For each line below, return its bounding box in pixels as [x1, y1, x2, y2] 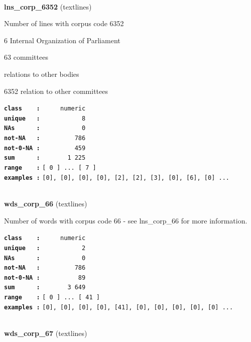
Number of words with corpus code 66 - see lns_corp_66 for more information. [4, 215, 247, 225]
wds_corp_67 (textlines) [4, 328, 87, 338]
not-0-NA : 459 [4, 144, 86, 152]
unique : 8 [4, 115, 86, 122]
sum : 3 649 [4, 284, 86, 291]
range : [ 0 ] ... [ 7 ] [4, 164, 96, 172]
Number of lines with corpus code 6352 [4, 18, 124, 29]
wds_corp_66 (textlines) [4, 198, 87, 208]
